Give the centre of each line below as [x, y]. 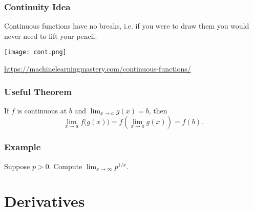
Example [23, 147]
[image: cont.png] [35, 52]
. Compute [66, 166]
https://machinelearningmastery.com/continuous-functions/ [98, 69]
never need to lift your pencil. [51, 36]
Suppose [17, 166]
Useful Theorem [38, 91]
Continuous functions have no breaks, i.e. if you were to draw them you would [127, 26]
